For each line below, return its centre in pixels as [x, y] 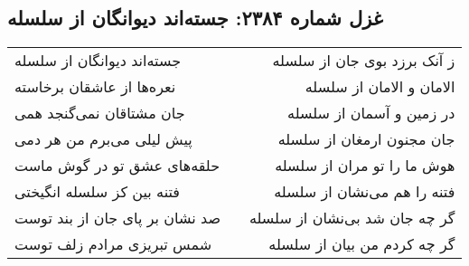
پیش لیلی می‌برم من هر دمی [103, 139]
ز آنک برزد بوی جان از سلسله [364, 61]
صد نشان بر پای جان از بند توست [117, 218]
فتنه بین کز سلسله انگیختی [98, 192]
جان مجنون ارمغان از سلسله [366, 139]
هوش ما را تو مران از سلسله [365, 166]
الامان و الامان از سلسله [380, 87]
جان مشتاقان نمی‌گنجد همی [100, 113]
